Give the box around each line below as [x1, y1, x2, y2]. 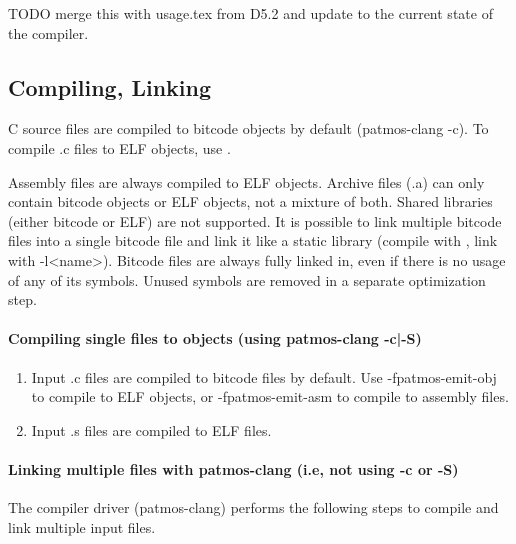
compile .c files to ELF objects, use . [8, 137, 231, 158]
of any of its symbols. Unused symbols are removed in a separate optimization [8, 269, 486, 290]
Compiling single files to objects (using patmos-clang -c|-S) [8, 328, 422, 349]
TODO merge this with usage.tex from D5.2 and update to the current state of [8, 3, 493, 23]
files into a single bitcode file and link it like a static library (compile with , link [8, 230, 498, 251]
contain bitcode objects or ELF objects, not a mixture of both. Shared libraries [8, 191, 493, 212]
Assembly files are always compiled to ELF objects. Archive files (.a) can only [8, 171, 485, 192]
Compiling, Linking [8, 71, 211, 102]
